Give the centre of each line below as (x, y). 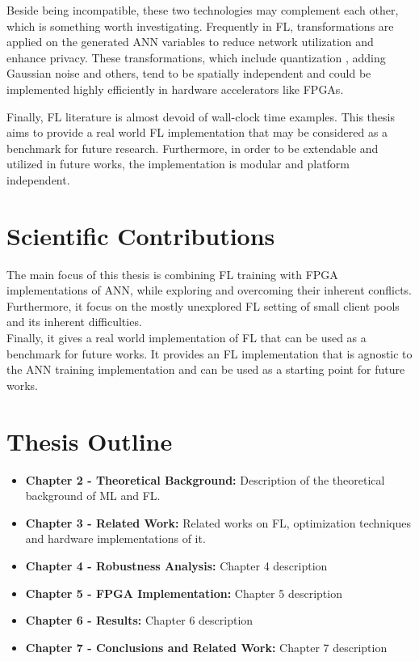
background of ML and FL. (93, 496)
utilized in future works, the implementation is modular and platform (178, 164)
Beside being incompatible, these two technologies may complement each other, (203, 10)
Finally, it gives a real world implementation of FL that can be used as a (186, 338)
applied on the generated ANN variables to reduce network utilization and (190, 42)
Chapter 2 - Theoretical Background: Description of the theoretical (205, 479)
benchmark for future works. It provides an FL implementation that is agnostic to (209, 353)
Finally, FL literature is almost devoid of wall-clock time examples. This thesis (201, 116)
